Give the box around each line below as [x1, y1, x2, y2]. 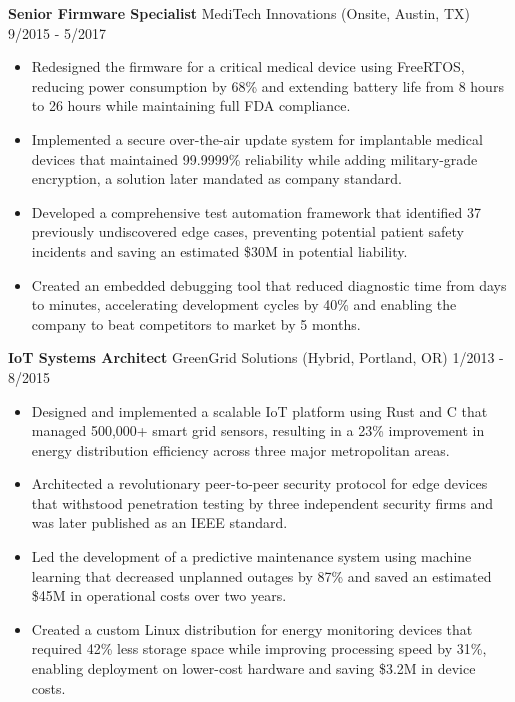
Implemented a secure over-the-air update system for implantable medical [31, 128, 483, 149]
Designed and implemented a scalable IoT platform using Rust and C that [31, 400, 488, 421]
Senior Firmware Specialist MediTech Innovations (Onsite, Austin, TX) [8, 3, 470, 23]
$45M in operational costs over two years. [31, 585, 287, 606]
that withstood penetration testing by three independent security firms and [31, 492, 494, 513]
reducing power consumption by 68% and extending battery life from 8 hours [31, 75, 504, 96]
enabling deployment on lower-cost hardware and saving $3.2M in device [31, 658, 476, 679]
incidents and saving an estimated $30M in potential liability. [31, 240, 408, 261]
